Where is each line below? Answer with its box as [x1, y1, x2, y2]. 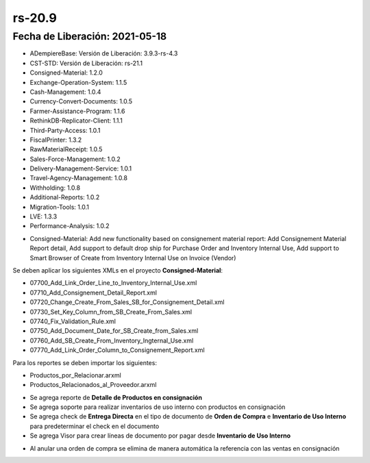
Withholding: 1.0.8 [29, 184, 81, 192]
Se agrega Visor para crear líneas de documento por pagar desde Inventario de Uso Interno [29, 431, 291, 440]
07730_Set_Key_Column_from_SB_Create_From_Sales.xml [29, 308, 192, 316]
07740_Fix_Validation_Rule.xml [29, 317, 116, 325]
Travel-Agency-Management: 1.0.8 [29, 174, 128, 182]
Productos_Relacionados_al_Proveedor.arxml [29, 381, 157, 389]
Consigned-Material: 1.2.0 [29, 68, 103, 77]
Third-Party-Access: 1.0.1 [29, 126, 101, 134]
